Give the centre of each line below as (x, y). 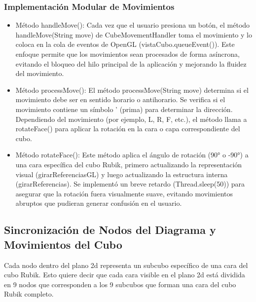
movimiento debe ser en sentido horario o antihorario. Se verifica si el (120, 99)
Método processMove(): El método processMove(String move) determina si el (132, 90)
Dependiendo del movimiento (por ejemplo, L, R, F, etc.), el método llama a (131, 119)
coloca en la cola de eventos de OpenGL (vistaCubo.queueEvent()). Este (125, 44)
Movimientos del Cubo (63, 244)
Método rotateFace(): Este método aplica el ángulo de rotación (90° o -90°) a (132, 155)
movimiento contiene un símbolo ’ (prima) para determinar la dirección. (124, 109)
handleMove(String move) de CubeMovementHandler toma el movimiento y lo (134, 34)
